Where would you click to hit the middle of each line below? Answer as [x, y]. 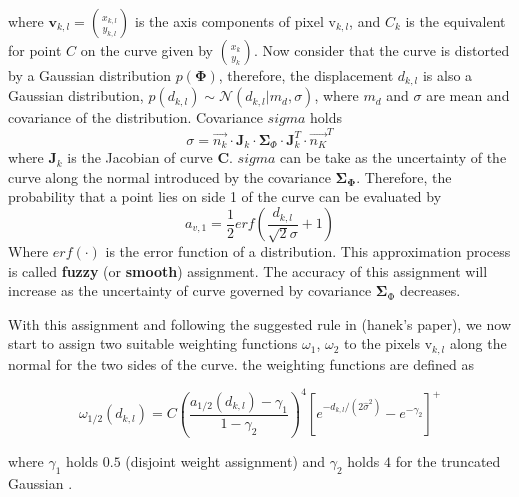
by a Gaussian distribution [89, 75]
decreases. [430, 290]
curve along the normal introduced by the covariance [169, 176]
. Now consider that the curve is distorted [381, 50]
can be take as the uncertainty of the [393, 157]
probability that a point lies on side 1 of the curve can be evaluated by [225, 196]
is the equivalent [455, 21]
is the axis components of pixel [229, 21]
